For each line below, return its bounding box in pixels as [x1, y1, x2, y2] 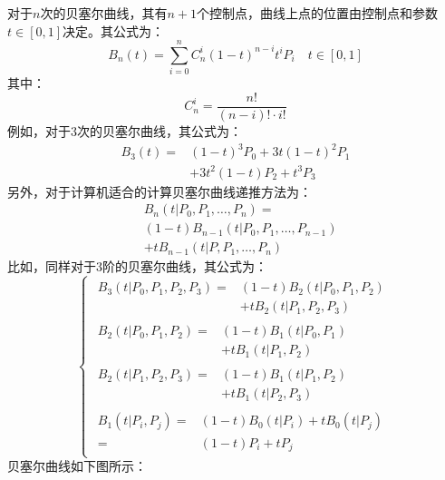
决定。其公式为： [63, 21, 165, 40]
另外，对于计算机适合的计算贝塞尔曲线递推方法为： [7, 181, 312, 201]
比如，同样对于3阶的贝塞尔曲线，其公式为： [7, 257, 267, 276]
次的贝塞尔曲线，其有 [40, 4, 168, 22]
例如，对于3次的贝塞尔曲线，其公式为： [7, 121, 242, 140]
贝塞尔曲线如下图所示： [7, 456, 147, 475]
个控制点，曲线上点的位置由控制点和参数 [196, 4, 438, 22]
